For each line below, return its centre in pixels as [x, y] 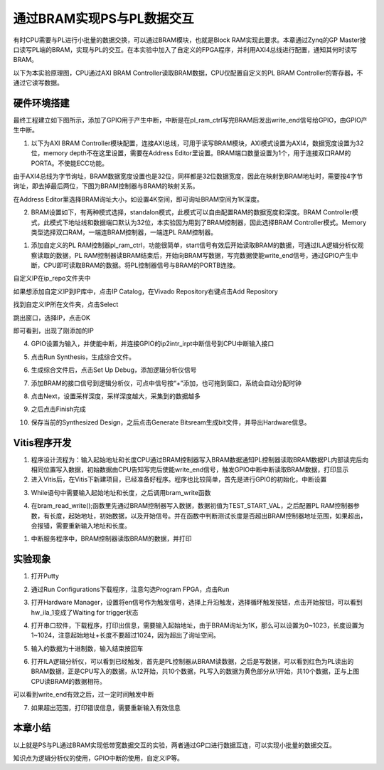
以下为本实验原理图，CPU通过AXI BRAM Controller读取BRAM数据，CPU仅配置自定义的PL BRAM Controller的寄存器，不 [188, 73]
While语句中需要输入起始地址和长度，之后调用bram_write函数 [121, 492]
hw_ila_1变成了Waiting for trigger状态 [85, 612]
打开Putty [45, 576]
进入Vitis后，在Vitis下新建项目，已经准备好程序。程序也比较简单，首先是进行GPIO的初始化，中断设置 [179, 479]
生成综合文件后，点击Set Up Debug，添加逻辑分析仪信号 [114, 370]
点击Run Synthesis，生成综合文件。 [83, 357]
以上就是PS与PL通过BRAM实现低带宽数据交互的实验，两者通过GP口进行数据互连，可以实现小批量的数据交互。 [174, 745]
